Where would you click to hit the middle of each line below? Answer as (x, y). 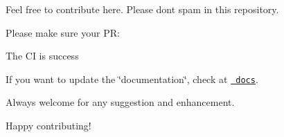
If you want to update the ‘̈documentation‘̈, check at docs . (132, 79)
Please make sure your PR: (63, 32)
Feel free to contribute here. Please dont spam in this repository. (142, 9)
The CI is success (42, 56)
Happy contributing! (48, 126)
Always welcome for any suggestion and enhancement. (120, 102)
